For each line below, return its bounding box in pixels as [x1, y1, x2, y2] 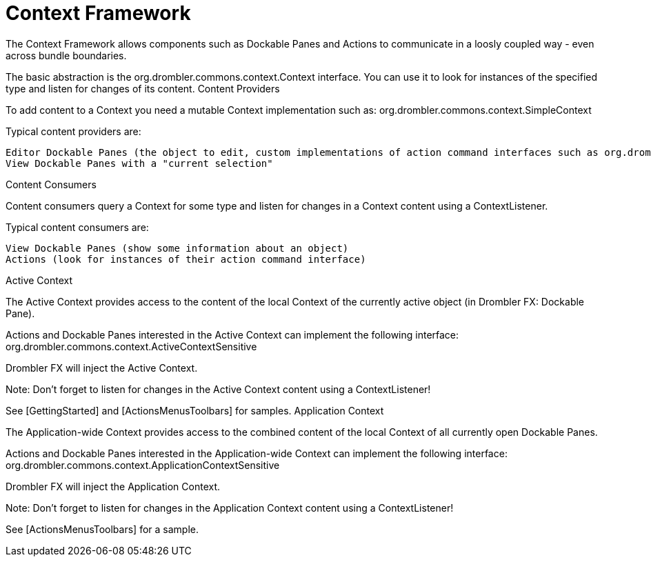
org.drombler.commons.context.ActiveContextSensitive [6, 340, 257, 352]
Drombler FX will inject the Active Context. [6, 361, 198, 374]
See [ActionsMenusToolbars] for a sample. [6, 523, 199, 535]
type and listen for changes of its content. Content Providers [6, 82, 280, 94]
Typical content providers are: [6, 125, 141, 137]
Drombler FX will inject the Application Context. [6, 480, 221, 492]
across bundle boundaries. [6, 49, 127, 61]
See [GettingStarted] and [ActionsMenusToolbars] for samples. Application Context [6, 404, 384, 417]
